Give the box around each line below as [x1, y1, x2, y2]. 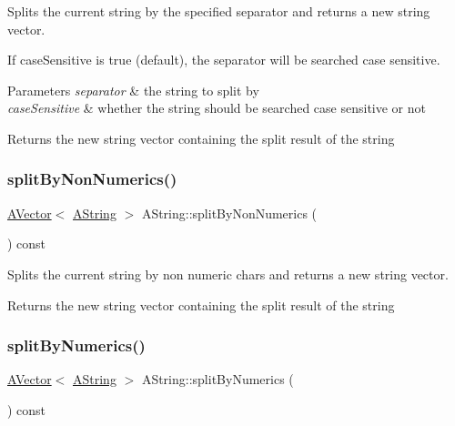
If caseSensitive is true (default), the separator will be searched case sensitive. [7, 50, 440, 69]
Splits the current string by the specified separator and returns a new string [7, 2, 430, 20]
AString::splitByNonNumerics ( [141, 203, 318, 222]
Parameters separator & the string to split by [7, 80, 259, 99]
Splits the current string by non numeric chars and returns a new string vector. [7, 264, 449, 283]
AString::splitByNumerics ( [141, 370, 294, 389]
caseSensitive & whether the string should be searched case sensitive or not [7, 98, 426, 117]
